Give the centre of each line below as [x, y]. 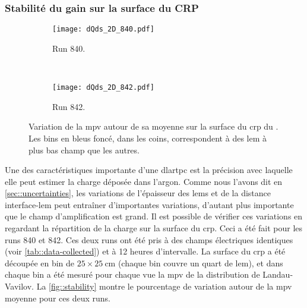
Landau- [278, 274]
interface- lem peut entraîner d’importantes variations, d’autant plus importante [149, 204]
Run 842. [69, 106]
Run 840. [69, 48]
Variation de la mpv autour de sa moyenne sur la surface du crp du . [153, 126]
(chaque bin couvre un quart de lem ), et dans [200, 263]
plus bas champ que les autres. [84, 150]
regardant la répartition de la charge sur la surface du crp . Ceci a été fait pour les [154, 228]
